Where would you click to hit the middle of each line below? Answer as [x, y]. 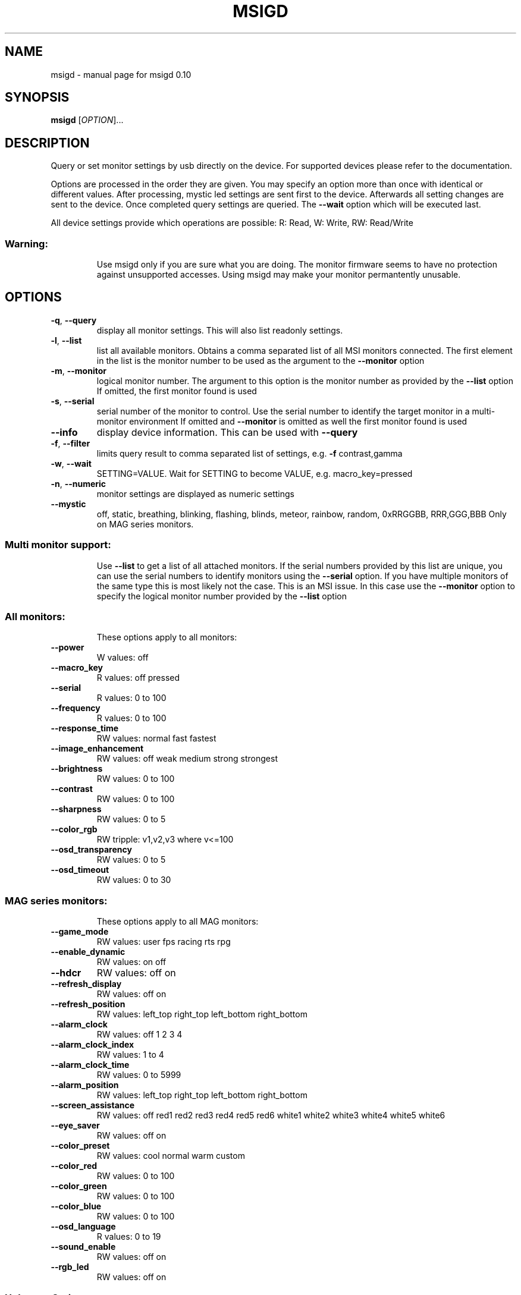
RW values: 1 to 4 [130, 1055]
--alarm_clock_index [92, 1045]
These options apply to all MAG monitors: [178, 922]
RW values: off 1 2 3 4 [139, 1035]
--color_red [74, 1166]
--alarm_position [85, 1085]
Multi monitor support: [58, 545]
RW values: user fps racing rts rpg [164, 942]
